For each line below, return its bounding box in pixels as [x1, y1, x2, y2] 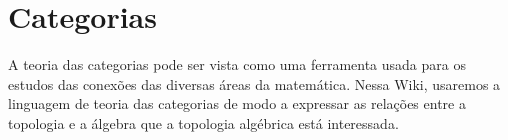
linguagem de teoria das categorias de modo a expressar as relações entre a [8, 93, 466, 114]
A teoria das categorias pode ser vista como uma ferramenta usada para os [8, 54, 466, 75]
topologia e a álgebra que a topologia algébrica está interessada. [8, 112, 399, 133]
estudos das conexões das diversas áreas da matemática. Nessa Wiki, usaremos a [8, 73, 501, 94]
